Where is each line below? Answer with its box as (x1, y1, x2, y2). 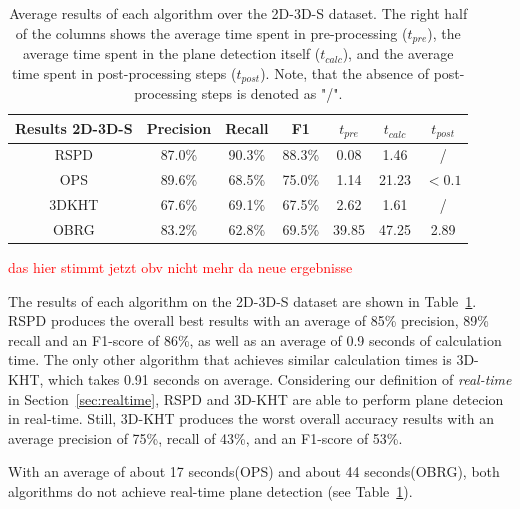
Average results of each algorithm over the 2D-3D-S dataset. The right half (9, 3, 468, 23)
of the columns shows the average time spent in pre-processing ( (15, 22, 408, 43)
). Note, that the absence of (260, 62, 429, 83)
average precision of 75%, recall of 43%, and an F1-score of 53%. (8, 427, 403, 448)
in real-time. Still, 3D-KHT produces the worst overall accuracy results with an (8, 408, 495, 429)
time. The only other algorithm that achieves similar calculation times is (8, 349, 452, 370)
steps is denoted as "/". (201, 83, 343, 104)
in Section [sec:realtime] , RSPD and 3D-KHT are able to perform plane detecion (8, 388, 504, 409)
